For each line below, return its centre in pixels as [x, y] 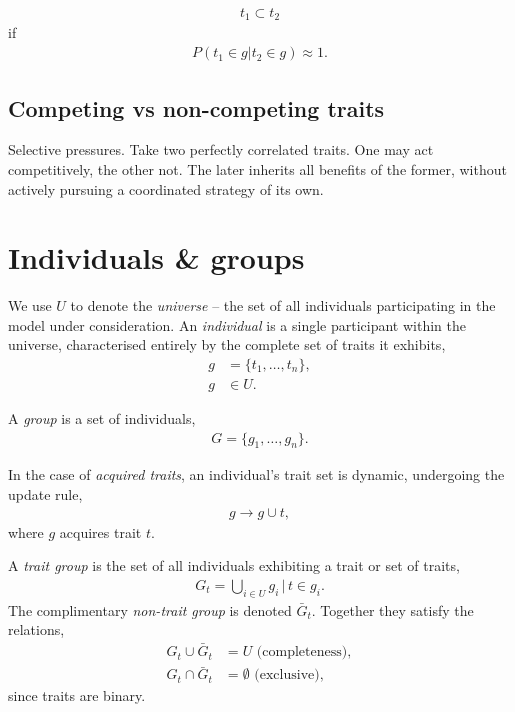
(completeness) [302, 652]
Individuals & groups [156, 257]
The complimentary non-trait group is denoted [150, 609]
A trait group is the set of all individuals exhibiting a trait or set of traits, [234, 565]
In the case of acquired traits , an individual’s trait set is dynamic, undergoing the [256, 474]
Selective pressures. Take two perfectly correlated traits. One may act [221, 149]
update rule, [45, 494]
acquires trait [100, 531]
